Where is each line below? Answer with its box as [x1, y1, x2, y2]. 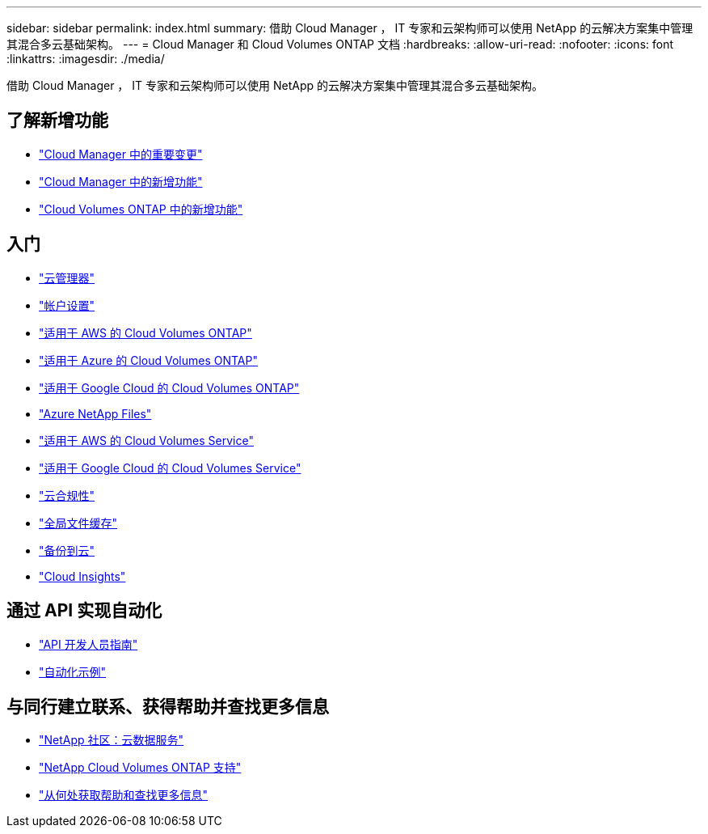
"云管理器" [39, 270, 95, 285]
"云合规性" [39, 488, 95, 502]
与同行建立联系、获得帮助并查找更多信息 [6, 696, 329, 717]
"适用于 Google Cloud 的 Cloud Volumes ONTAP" [39, 380, 300, 395]
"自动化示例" [39, 664, 107, 679]
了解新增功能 [6, 110, 108, 131]
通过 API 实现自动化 [6, 600, 162, 621]
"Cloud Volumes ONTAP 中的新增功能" [39, 201, 243, 216]
